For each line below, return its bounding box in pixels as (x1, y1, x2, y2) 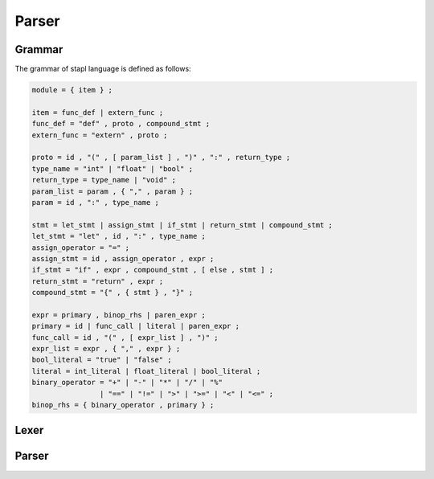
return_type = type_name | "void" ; (31, 175, 177, 185)
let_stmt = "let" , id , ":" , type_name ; (31, 231, 207, 241)
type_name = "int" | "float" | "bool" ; (31, 164, 193, 173)
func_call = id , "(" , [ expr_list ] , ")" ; (31, 333, 219, 342)
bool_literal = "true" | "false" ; (31, 355, 172, 365)
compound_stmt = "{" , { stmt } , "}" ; (31, 288, 193, 297)
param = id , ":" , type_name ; (31, 198, 160, 207)
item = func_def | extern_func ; (31, 108, 164, 117)
